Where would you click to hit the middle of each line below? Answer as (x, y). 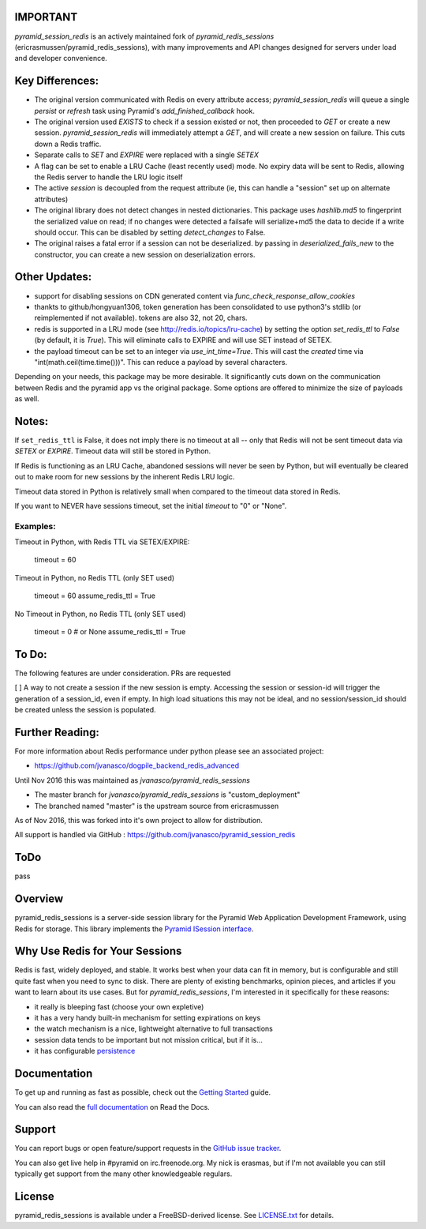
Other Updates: (53, 277)
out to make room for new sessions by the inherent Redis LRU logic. (125, 477)
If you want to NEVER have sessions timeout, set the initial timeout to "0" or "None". (151, 506)
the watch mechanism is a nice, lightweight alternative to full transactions (154, 1029)
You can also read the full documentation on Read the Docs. (112, 1107)
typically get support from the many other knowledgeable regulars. (123, 1174)
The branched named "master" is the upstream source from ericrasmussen (157, 806)
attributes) (51, 199)
